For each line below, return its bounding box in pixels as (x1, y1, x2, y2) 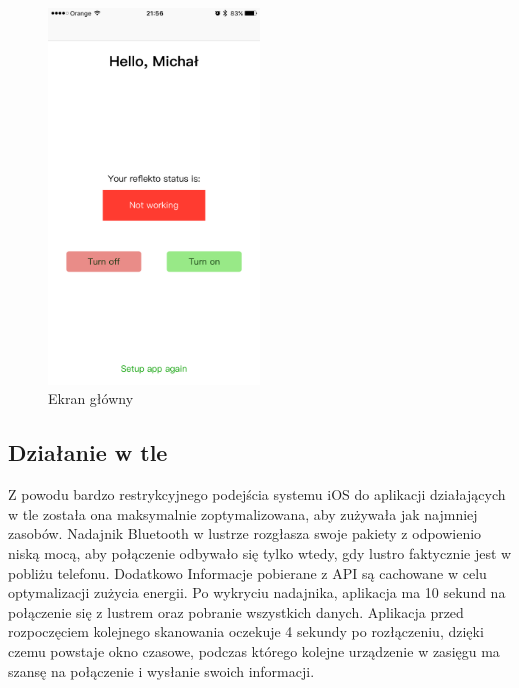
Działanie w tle (8, 437, 168, 468)
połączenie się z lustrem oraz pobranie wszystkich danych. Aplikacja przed (8, 601, 464, 622)
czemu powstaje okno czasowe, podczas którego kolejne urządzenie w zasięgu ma (8, 641, 500, 662)
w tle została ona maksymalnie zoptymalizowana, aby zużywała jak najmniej (8, 503, 478, 524)
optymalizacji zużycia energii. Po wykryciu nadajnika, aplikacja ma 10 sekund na (8, 582, 506, 603)
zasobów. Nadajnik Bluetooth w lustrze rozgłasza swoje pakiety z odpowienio (8, 523, 482, 544)
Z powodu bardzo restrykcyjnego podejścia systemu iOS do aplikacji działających (8, 484, 506, 505)
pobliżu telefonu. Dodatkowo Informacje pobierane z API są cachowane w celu (8, 562, 487, 583)
